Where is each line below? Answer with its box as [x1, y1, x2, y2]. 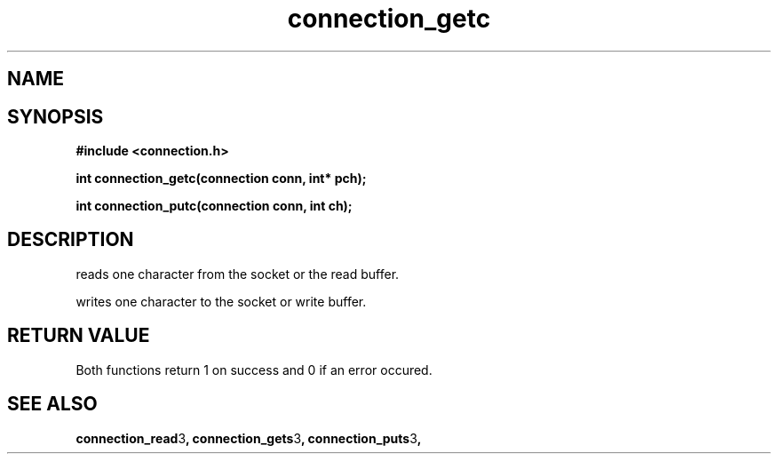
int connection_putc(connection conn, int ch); [75, 198, 353, 214]
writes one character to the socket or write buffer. [75, 293, 367, 309]
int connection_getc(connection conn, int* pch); [75, 171, 367, 187]
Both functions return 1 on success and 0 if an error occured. [75, 362, 433, 378]
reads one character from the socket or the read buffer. [75, 266, 400, 282]
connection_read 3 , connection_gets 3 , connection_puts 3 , [75, 430, 422, 446]
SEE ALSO [7, 393, 98, 416]
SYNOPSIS [7, 105, 104, 128]
